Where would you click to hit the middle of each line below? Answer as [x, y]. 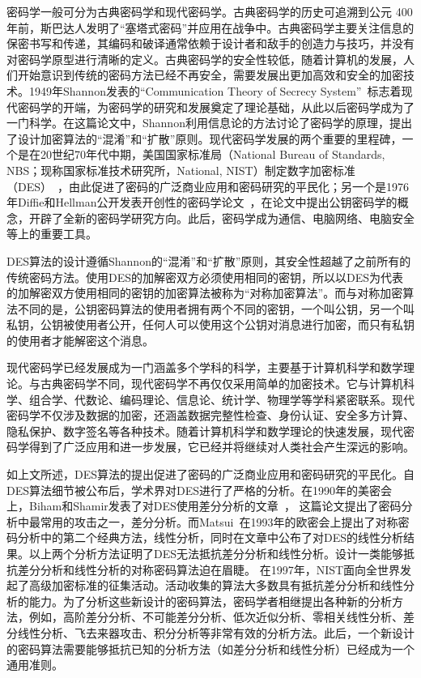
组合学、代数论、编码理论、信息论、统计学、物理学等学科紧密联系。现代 [221, 399]
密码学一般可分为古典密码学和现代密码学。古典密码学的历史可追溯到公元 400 [210, 11]
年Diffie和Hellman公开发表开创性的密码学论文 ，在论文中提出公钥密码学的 [202, 202]
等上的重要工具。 [52, 234]
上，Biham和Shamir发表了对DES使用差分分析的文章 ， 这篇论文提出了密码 [204, 506]
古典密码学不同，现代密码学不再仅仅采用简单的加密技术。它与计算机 [221, 384]
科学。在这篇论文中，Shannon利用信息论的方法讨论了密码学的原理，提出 [220, 123]
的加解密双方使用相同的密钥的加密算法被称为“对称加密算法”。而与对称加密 [205, 293]
